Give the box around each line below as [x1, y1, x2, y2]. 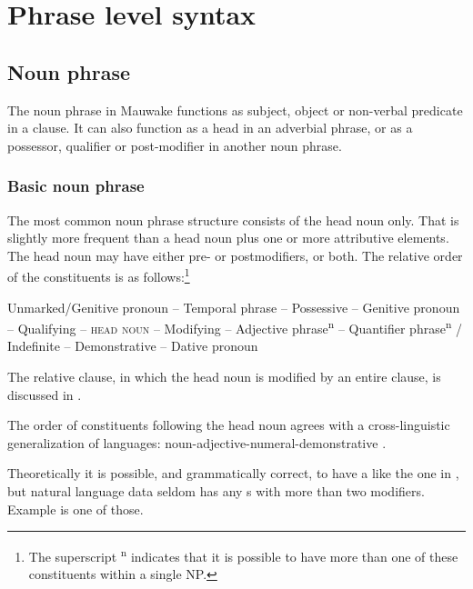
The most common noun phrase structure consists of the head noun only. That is [7, 210, 459, 229]
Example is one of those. [7, 499, 144, 518]
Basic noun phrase [7, 175, 145, 197]
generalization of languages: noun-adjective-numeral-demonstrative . [7, 433, 387, 452]
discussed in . [7, 384, 82, 404]
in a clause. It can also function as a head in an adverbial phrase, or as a [7, 118, 413, 137]
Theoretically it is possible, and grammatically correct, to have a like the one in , [7, 464, 459, 483]
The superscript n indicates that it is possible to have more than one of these [28, 544, 458, 565]
